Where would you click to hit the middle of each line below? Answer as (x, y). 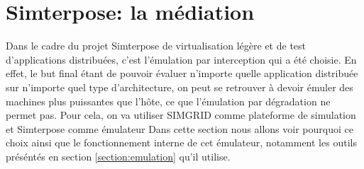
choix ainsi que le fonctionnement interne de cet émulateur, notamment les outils (181, 142)
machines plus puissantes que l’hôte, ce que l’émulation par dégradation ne (168, 101)
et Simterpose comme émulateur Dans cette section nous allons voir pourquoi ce (180, 128)
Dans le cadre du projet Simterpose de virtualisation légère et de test (156, 46)
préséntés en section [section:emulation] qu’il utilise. (118, 156)
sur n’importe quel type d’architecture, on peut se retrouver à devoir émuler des (180, 87)
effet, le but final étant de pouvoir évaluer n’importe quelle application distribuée (182, 73)
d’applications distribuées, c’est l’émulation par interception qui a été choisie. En (181, 59)
